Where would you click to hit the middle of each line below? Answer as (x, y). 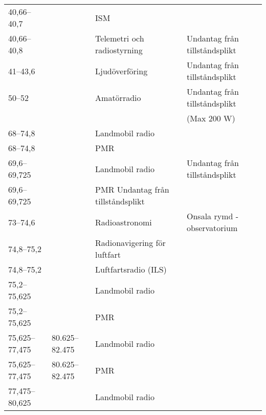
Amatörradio (118, 97)
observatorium (212, 228)
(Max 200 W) (211, 118)
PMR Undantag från (132, 189)
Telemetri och (120, 38)
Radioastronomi (124, 222)
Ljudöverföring (121, 71)
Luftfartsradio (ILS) (131, 269)
